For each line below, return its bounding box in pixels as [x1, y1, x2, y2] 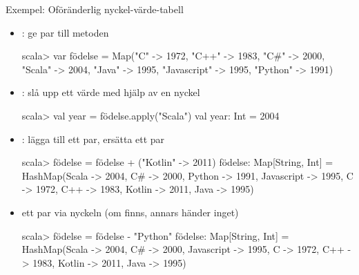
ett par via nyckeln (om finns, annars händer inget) [21, 205, 239, 219]
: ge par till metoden [21, 25, 109, 39]
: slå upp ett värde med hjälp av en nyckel [21, 85, 200, 99]
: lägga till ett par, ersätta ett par [21, 131, 165, 146]
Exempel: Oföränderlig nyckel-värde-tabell [6, 2, 184, 16]
